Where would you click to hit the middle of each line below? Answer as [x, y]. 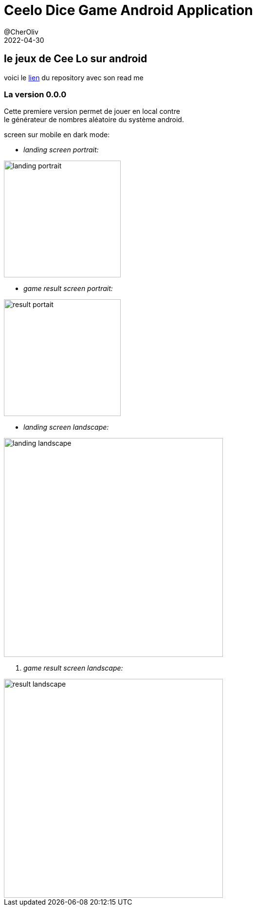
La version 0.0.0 [35, 94]
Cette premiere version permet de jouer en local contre [92, 111]
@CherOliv [21, 32]
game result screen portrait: [68, 289]
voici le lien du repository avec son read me [74, 77]
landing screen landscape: [66, 427]
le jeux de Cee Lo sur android [76, 59]
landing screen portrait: [61, 150]
